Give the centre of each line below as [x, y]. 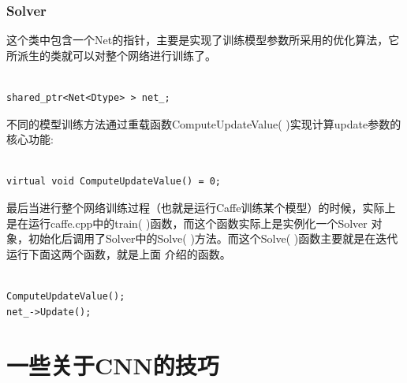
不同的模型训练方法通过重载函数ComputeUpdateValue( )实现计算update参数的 [204, 123]
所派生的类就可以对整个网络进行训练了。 [111, 55]
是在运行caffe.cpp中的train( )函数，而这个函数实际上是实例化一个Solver [187, 223]
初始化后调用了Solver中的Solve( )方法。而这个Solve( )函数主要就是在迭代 [213, 238]
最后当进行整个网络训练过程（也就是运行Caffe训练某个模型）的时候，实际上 [201, 207]
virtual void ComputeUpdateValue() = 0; [114, 182]
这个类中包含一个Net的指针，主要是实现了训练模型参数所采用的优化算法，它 [203, 40]
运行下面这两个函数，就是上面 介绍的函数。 [119, 253]
